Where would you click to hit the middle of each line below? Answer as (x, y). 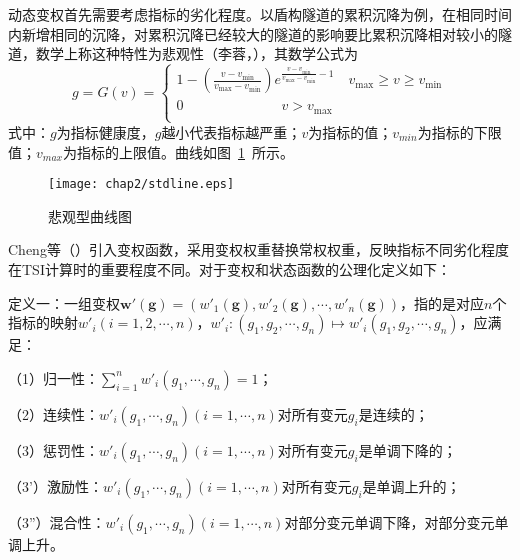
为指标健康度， (105, 131)
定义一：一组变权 (64, 302)
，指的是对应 (442, 302)
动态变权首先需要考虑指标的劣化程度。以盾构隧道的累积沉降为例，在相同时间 (260, 14)
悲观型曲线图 (90, 215)
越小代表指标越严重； (231, 131)
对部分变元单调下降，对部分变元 (389, 521)
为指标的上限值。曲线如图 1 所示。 (178, 151)
